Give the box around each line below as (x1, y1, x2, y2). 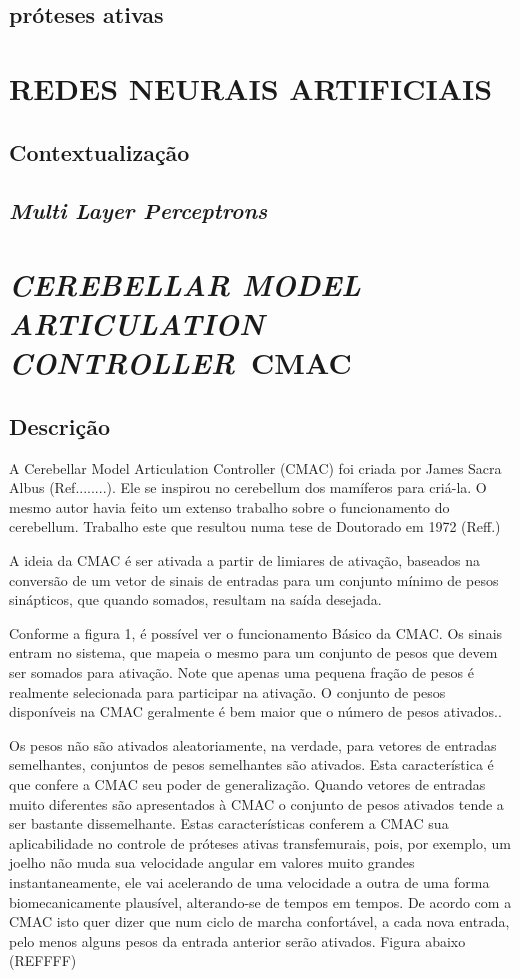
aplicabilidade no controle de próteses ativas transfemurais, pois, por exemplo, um (9, 832, 511, 853)
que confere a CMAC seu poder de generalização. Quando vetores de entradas (9, 773, 486, 794)
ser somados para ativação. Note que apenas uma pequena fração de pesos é (9, 662, 474, 683)
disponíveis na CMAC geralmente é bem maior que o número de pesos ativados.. (9, 701, 502, 722)
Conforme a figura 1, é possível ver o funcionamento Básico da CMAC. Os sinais (9, 622, 503, 643)
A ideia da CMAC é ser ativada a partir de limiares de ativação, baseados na (9, 550, 480, 571)
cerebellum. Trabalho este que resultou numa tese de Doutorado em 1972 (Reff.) (9, 516, 501, 537)
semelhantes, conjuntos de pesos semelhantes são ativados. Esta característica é (9, 754, 494, 775)
